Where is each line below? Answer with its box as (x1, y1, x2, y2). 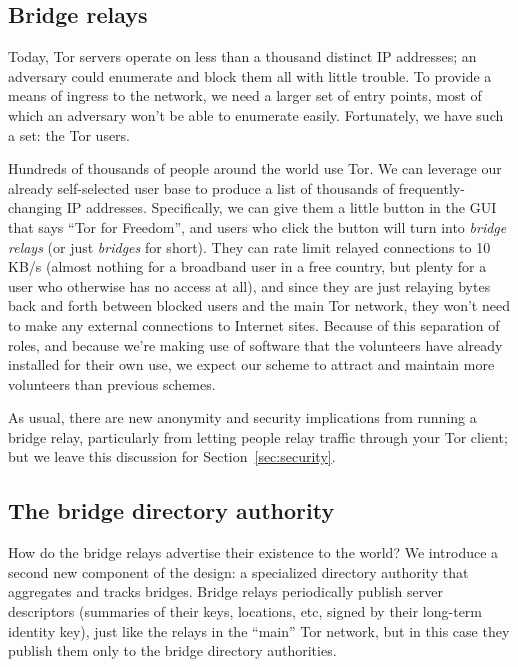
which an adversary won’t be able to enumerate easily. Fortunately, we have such (8, 104, 504, 125)
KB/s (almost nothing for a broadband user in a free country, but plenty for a (8, 256, 487, 277)
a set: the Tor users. (8, 124, 131, 145)
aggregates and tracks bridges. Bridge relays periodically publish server (8, 581, 443, 602)
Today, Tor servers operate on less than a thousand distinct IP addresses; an (8, 46, 477, 67)
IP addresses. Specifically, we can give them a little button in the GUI (66, 197, 497, 218)
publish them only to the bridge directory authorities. (8, 640, 337, 661)
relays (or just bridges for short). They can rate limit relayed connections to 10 (8, 236, 491, 257)
